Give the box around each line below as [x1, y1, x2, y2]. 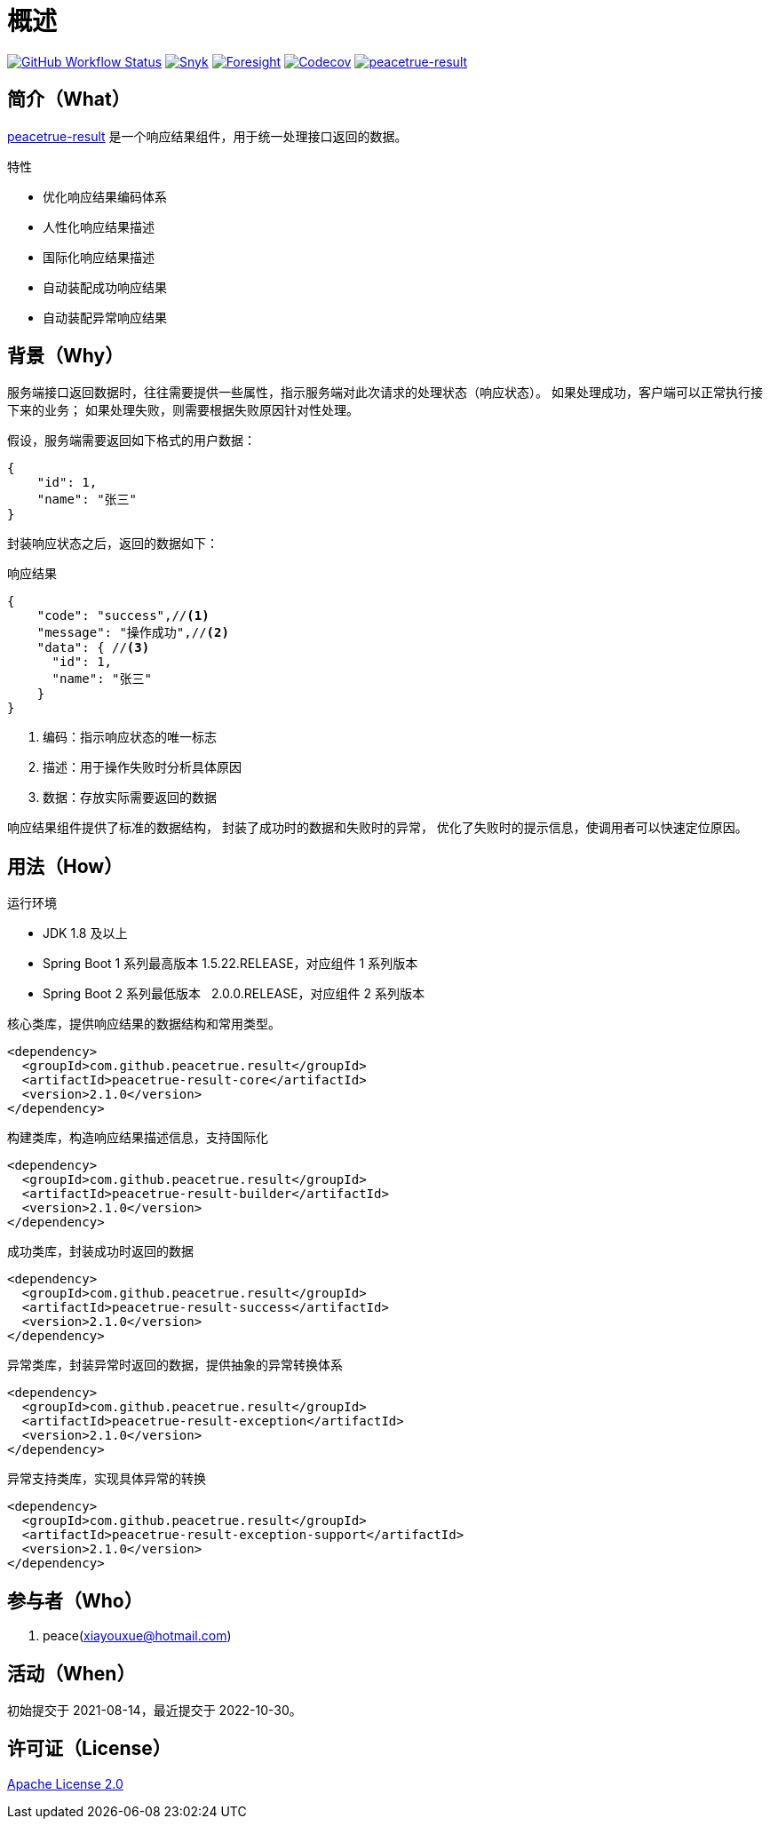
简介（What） [7, 88, 131, 111]
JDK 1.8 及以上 [43, 925, 128, 941]
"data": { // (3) [36, 640, 150, 655]
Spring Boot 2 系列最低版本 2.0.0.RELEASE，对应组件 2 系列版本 [43, 986, 425, 1002]
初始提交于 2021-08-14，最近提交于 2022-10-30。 [7, 1702, 302, 1718]
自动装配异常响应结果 [43, 309, 167, 325]
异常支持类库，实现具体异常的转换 [7, 1471, 206, 1487]
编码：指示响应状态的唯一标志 [43, 729, 217, 745]
